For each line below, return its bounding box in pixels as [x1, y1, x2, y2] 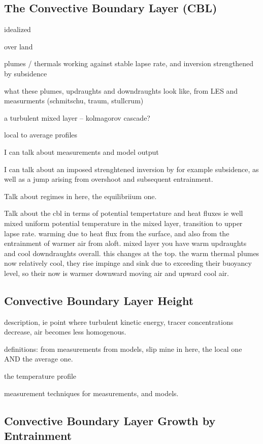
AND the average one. [4, 353, 73, 364]
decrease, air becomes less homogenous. [4, 326, 126, 337]
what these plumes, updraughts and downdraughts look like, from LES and [4, 85, 238, 96]
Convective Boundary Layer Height [4, 292, 194, 308]
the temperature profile [4, 371, 77, 381]
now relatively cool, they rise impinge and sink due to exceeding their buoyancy [4, 258, 252, 268]
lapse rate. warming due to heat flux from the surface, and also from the [4, 228, 229, 238]
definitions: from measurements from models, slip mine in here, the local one [4, 343, 242, 354]
